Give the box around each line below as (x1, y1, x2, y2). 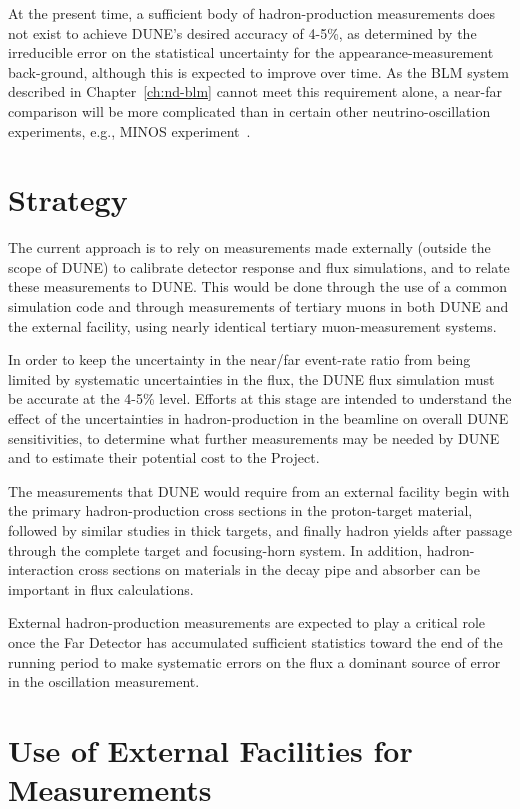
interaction (8, 559, 74, 580)
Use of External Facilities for (8, 729, 413, 770)
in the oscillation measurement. (8, 671, 200, 692)
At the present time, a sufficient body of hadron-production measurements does (8, 3, 496, 23)
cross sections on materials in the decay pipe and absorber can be (78, 559, 480, 580)
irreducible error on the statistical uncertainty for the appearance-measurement (8, 42, 494, 63)
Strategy (8, 179, 128, 220)
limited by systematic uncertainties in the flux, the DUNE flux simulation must (8, 368, 495, 389)
